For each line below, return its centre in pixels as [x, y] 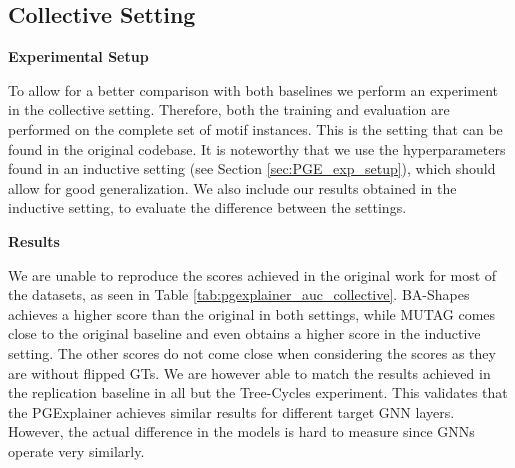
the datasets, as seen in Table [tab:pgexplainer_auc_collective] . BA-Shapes [239, 294]
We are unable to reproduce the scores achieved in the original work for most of [252, 274]
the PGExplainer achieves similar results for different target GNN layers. [231, 411]
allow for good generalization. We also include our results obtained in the [232, 187]
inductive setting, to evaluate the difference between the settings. [207, 207]
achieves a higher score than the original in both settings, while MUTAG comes [252, 313]
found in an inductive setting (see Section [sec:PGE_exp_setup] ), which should [252, 168]
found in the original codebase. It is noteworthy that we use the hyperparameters [257, 148]
